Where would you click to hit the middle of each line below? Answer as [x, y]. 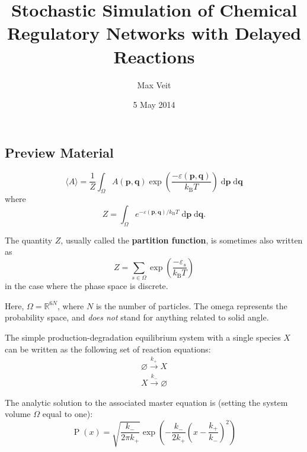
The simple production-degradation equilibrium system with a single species [143, 337]
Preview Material [59, 152]
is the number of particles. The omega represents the [191, 305]
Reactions [154, 56]
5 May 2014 [154, 105]
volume [18, 414]
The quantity [29, 240]
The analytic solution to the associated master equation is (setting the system [146, 402]
